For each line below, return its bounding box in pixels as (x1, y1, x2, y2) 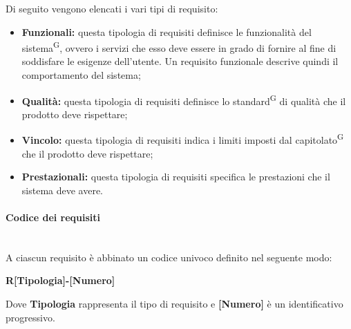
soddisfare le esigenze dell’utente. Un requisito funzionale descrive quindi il (21, 54, 339, 68)
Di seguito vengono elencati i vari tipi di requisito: (6, 1, 218, 15)
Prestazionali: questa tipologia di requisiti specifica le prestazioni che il (21, 169, 330, 184)
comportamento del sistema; (21, 68, 141, 82)
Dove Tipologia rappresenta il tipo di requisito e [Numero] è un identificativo (6, 297, 343, 311)
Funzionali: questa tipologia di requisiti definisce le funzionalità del (21, 24, 312, 39)
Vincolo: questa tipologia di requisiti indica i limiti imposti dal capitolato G (21, 131, 344, 147)
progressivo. (6, 310, 55, 324)
